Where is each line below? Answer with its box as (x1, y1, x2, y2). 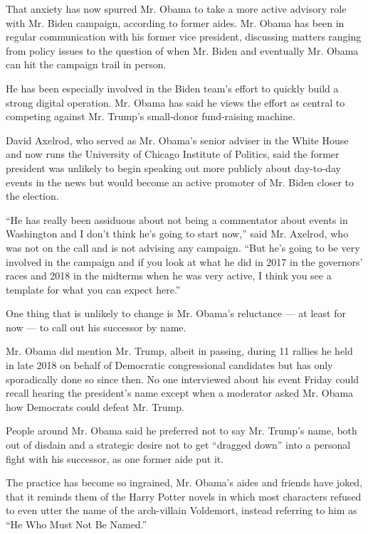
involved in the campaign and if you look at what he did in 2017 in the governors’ (6, 254, 363, 269)
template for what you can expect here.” (6, 282, 181, 297)
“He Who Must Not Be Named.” (6, 517, 147, 531)
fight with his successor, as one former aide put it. (6, 451, 224, 466)
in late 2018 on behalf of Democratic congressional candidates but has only (6, 358, 333, 373)
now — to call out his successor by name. (6, 319, 186, 334)
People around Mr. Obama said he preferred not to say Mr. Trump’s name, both (6, 423, 357, 438)
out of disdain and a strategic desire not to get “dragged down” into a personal (6, 437, 351, 452)
